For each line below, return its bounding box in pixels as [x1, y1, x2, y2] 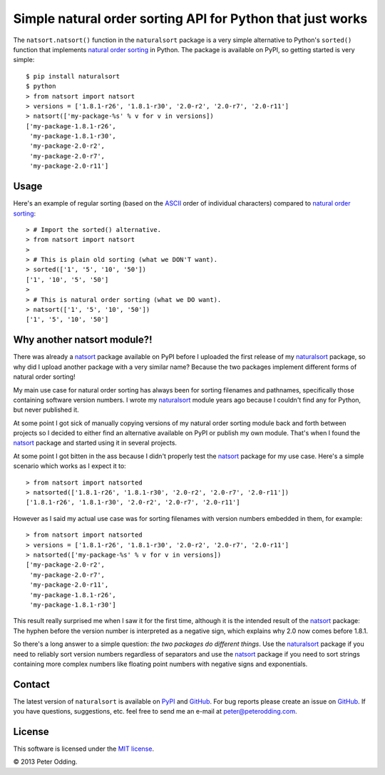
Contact [13, 678, 50, 690]
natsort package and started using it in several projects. [13, 439, 178, 447]
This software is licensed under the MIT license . [13, 744, 155, 753]
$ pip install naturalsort [26, 72, 120, 80]
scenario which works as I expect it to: [13, 462, 126, 470]
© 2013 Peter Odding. [13, 757, 78, 766]
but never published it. [13, 405, 80, 414]
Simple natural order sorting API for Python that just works [13, 11, 368, 26]
